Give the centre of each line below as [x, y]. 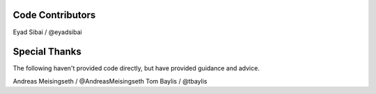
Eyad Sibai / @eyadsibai [48, 32]
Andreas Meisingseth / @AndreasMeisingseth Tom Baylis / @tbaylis [110, 81]
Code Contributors [54, 15]
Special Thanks [47, 52]
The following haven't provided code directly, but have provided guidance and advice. [136, 68]
